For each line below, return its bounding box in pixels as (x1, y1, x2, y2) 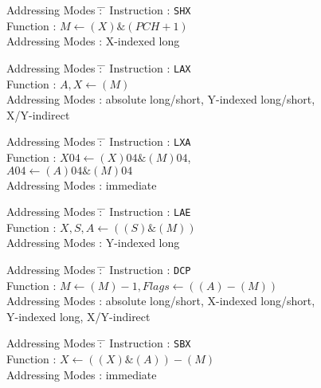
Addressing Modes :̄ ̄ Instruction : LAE (6, 203, 191, 220)
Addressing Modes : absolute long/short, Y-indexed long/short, (6, 91, 315, 108)
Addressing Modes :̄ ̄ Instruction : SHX (6, 2, 191, 18)
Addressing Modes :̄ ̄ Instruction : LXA (6, 133, 191, 150)
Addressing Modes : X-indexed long (6, 33, 180, 49)
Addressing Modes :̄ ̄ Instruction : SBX (6, 335, 191, 351)
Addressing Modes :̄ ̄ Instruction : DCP (6, 261, 191, 277)
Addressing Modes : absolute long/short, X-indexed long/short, (6, 292, 315, 309)
